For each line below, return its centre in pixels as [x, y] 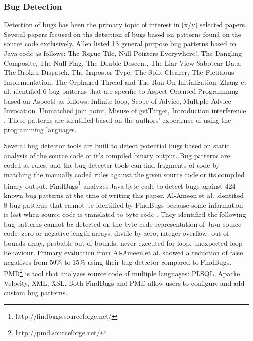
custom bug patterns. [36, 292]
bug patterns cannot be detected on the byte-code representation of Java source [123, 224]
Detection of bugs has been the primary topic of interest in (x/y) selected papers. [125, 25]
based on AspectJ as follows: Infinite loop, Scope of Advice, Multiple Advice [117, 100]
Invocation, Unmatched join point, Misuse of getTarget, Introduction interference [125, 110]
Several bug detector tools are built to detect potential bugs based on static [117, 146]
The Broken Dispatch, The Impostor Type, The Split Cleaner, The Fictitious [119, 72]
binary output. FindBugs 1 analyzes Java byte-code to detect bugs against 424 [120, 185]
